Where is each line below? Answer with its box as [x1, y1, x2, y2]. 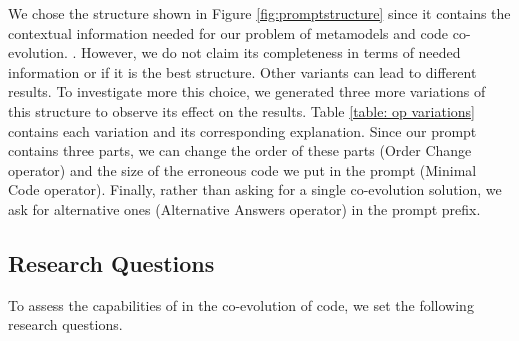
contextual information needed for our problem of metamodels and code [8, 22, 449, 43]
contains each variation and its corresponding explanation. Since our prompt [8, 120, 477, 141]
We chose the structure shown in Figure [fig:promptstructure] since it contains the [8, 3, 511, 23]
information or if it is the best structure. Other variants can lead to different [8, 61, 477, 82]
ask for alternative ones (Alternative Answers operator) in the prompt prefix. [8, 198, 481, 219]
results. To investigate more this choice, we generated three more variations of [8, 81, 486, 102]
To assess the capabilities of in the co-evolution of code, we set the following [8, 294, 474, 315]
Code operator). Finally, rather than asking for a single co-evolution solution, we [8, 179, 502, 200]
